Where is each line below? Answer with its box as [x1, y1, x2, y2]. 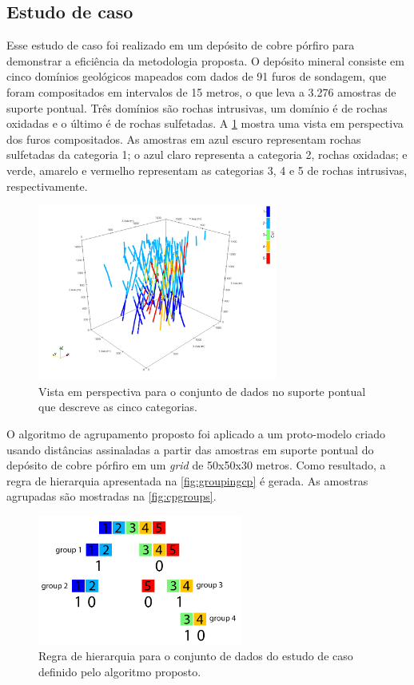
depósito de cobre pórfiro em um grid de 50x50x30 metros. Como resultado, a [6, 457, 386, 473]
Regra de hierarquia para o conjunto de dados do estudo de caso [38, 647, 353, 664]
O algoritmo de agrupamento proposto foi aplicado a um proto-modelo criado [6, 426, 385, 442]
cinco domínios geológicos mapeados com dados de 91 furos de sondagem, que [6, 68, 387, 85]
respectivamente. [6, 177, 88, 194]
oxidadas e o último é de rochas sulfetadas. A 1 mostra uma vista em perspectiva [6, 115, 404, 132]
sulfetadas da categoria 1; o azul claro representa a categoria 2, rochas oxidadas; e [6, 146, 408, 163]
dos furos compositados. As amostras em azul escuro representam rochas [6, 130, 361, 147]
